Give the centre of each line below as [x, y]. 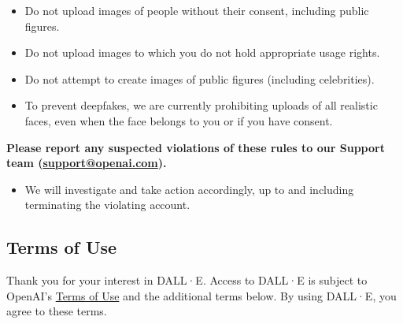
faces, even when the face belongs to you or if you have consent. [179, 120]
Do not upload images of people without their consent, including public [197, 10]
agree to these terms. [57, 311]
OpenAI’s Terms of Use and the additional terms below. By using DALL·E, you [201, 295]
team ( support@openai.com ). [87, 163]
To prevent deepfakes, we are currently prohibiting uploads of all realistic [201, 105]
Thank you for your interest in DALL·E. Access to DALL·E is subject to [187, 280]
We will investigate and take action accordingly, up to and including [189, 189]
